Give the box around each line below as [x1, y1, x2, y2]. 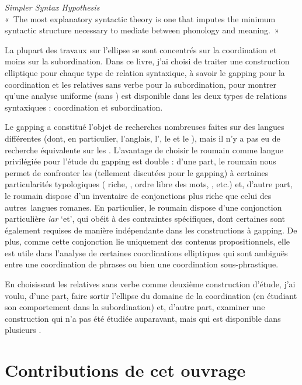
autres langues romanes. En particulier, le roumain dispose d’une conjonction [5, 201, 282, 213]
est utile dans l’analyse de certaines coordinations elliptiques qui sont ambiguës [5, 246, 288, 259]
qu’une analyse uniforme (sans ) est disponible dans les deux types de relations [5, 90, 287, 102]
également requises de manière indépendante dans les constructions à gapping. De [5, 224, 297, 236]
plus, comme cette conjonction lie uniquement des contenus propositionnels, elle [5, 235, 290, 247]
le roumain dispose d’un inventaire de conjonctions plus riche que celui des [5, 189, 272, 201]
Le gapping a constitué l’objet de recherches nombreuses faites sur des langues [5, 121, 284, 133]
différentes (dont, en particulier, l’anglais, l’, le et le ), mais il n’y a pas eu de [5, 132, 280, 144]
